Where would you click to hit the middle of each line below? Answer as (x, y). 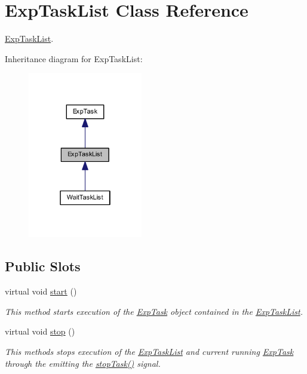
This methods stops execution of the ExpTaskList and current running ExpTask (149, 351)
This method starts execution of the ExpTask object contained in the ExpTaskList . (154, 311)
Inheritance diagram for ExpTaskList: (74, 58)
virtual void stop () (40, 331)
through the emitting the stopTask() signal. (83, 363)
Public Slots (43, 266)
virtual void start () (41, 291)
